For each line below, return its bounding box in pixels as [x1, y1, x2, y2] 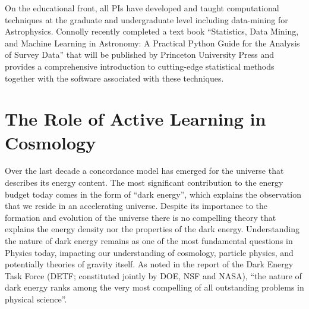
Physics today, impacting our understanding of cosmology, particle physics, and [5, 246, 294, 258]
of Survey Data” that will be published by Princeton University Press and [5, 48, 274, 61]
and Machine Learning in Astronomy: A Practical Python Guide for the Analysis [5, 36, 300, 49]
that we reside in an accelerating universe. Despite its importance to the [5, 199, 268, 212]
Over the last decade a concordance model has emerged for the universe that [5, 164, 284, 177]
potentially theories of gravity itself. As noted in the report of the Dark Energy [5, 258, 294, 270]
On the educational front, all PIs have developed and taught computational [5, 2, 279, 14]
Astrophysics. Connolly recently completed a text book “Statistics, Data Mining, [5, 25, 299, 38]
